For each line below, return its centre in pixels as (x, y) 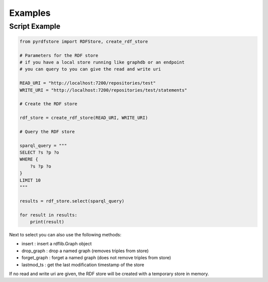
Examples (30, 13)
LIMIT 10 (30, 180)
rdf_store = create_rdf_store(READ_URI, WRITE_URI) (84, 118)
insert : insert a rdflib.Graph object (57, 244)
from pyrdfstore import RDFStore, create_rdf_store (84, 41)
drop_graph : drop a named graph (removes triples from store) (85, 251)
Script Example (35, 26)
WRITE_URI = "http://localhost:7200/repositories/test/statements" (103, 90)
